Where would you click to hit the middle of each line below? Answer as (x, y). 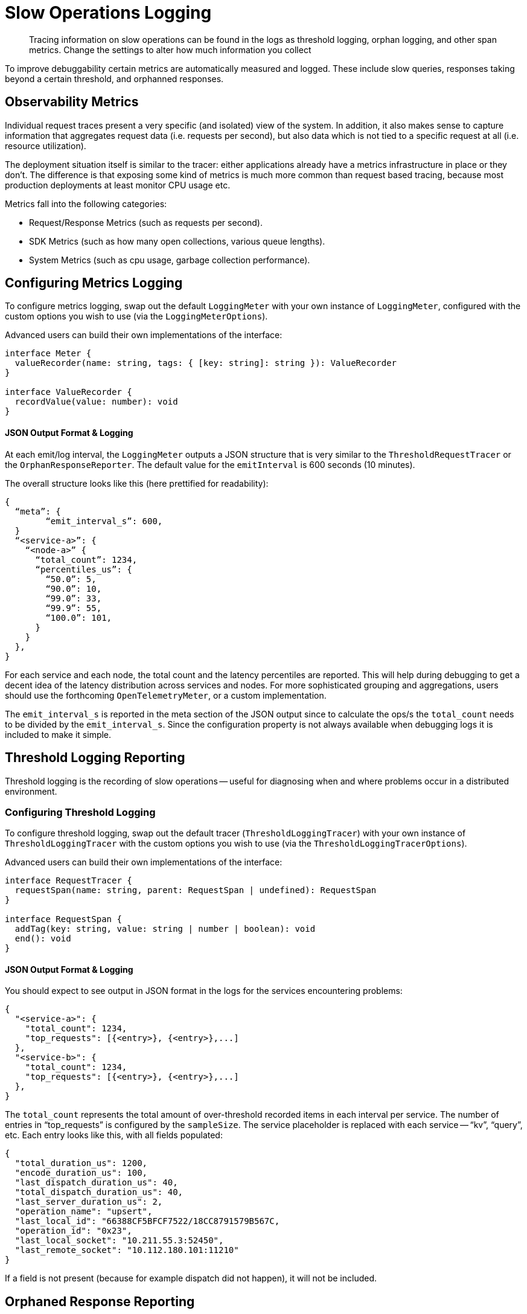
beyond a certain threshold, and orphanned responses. (114, 79)
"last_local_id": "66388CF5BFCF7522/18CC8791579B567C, (147, 1221)
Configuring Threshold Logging (80, 812)
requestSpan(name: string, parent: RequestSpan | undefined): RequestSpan (196, 890)
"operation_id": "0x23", (73, 1231)
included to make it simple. (58, 734)
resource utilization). (46, 146)
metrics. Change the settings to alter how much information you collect (170, 50)
